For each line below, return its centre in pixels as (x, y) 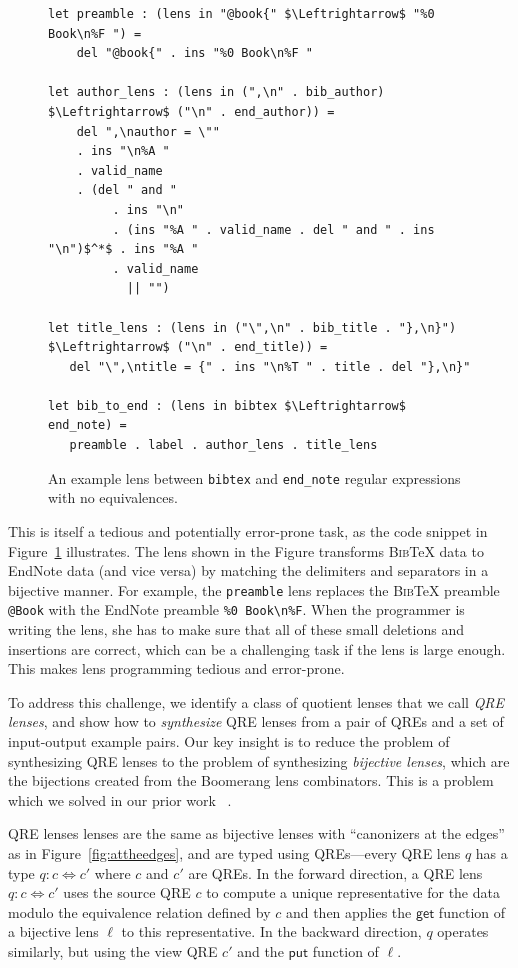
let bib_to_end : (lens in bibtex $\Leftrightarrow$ (227, 405)
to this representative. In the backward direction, (271, 931)
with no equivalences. (113, 497)
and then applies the (348, 911)
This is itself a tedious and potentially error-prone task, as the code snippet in (248, 530)
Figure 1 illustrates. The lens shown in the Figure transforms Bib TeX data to (246, 550)
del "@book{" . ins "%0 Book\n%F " (194, 53)
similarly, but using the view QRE (113, 950)
